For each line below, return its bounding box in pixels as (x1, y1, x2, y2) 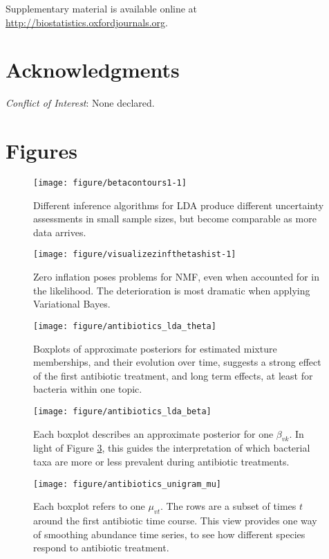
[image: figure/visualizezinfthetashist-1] (33, 249, 236, 260)
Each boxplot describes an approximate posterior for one (33, 426, 274, 441)
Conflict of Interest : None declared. (6, 96, 155, 110)
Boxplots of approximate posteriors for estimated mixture (33, 341, 277, 355)
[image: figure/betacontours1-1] (33, 178, 187, 188)
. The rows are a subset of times (160, 499, 297, 513)
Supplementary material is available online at (6, 1, 198, 15)
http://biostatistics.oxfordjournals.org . (6, 15, 169, 29)
